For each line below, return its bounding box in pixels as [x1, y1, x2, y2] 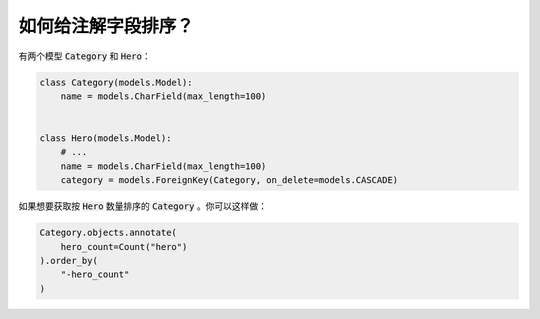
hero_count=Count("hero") [60, 241, 188, 252]
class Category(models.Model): [39, 76, 194, 88]
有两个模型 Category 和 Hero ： [18, 50, 151, 62]
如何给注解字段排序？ [18, 15, 195, 37]
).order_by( [39, 255, 99, 267]
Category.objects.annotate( [39, 227, 177, 239]
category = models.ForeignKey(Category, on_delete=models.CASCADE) [60, 175, 399, 186]
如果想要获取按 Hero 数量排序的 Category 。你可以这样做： [18, 200, 267, 212]
